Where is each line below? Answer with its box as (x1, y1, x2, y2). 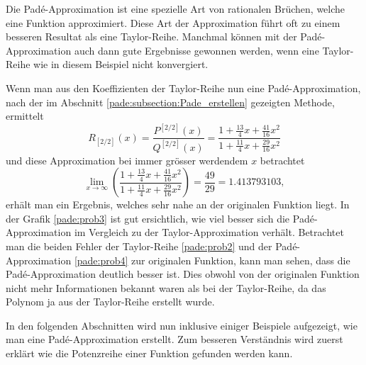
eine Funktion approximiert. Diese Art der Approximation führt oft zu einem (6, 15, 340, 30)
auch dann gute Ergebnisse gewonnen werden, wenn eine (74, 43, 319, 57)
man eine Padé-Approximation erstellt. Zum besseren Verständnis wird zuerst (6, 332, 343, 347)
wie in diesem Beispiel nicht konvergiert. (33, 57, 209, 72)
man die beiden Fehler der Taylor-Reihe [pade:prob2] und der (6, 238, 272, 253)
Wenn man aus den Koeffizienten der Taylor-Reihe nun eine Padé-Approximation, (6, 80, 361, 95)
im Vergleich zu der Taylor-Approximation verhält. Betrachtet (74, 225, 344, 240)
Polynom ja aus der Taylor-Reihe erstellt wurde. (6, 294, 215, 309)
